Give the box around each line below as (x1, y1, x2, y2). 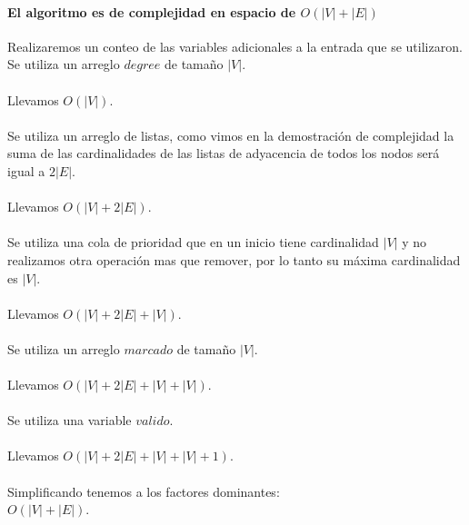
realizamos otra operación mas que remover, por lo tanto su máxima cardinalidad (7, 250, 461, 269)
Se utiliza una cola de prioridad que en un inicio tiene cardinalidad (7, 233, 379, 252)
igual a (7, 161, 45, 180)
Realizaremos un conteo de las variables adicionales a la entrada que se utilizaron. (7, 36, 463, 55)
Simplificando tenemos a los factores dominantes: (7, 481, 280, 500)
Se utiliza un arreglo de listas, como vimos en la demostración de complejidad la (7, 125, 454, 144)
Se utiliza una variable (7, 411, 132, 430)
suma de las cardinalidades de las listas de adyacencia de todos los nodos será (7, 144, 440, 163)
